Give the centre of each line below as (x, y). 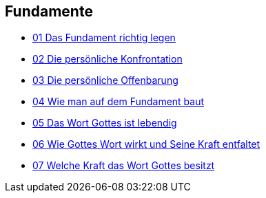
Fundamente (49, 11)
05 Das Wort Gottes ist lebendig (105, 123)
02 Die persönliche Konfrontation (108, 59)
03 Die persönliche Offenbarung (105, 80)
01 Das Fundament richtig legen (104, 38)
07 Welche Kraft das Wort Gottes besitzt (124, 166)
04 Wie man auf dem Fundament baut (119, 102)
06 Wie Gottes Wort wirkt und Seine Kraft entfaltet (146, 144)
